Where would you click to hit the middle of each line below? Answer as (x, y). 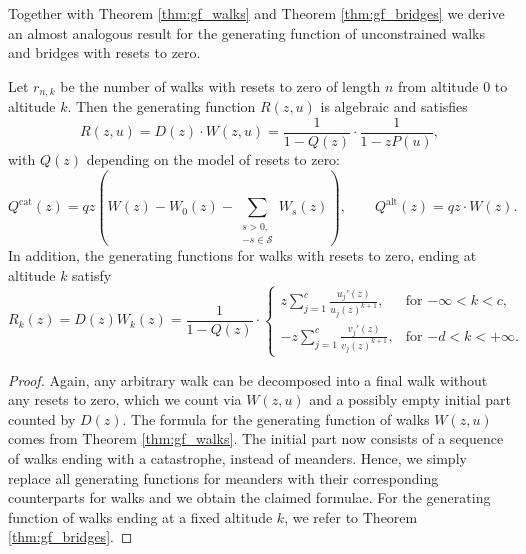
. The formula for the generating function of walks (276, 418)
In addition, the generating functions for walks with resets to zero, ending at (242, 255)
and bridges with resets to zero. (104, 52)
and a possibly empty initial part (410, 399)
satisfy (92, 274)
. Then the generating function (161, 106)
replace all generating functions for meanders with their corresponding (223, 477)
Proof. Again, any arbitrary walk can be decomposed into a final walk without (248, 379)
